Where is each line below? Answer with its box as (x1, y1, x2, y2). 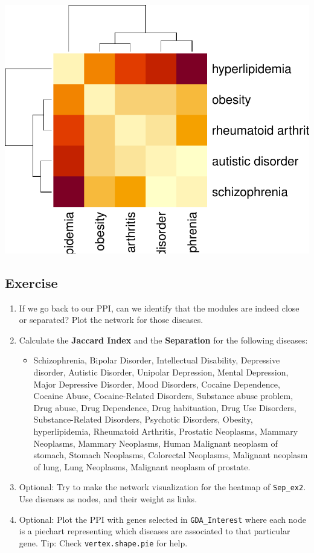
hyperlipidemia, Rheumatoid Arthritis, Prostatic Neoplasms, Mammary (33, 425, 298, 438)
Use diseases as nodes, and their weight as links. (19, 493, 197, 505)
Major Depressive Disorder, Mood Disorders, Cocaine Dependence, (33, 377, 280, 390)
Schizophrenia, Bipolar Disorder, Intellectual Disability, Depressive (33, 354, 280, 366)
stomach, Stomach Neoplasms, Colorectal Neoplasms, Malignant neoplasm (33, 449, 308, 461)
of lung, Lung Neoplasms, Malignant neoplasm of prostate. (33, 460, 251, 473)
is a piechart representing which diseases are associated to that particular (19, 525, 290, 537)
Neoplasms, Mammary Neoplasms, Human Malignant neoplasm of (33, 436, 278, 449)
